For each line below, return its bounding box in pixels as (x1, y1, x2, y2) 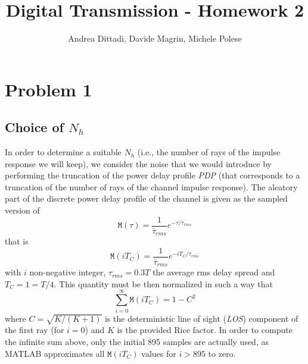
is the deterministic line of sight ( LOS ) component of (104, 312, 298, 324)
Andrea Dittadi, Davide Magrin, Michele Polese (68, 32, 242, 45)
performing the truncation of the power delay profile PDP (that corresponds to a (5, 169, 300, 181)
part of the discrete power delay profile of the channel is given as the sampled (5, 192, 288, 205)
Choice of (5, 118, 64, 136)
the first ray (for (5, 324, 64, 336)
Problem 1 (5, 77, 92, 101)
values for (141, 347, 176, 359)
